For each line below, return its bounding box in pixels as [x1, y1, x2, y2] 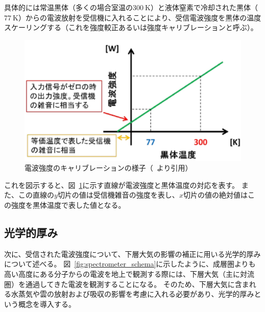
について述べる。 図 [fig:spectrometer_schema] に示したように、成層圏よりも [4, 258, 256, 269]
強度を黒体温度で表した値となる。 [11, 200, 126, 210]
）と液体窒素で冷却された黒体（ [151, 2, 258, 12]
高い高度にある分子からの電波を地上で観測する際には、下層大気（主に [4, 268, 240, 279]
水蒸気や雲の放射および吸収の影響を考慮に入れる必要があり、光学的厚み [11, 289, 254, 299]
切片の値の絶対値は [183, 189, 248, 200]
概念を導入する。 [18, 298, 76, 309]
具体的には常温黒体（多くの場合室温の [4, 2, 133, 12]
